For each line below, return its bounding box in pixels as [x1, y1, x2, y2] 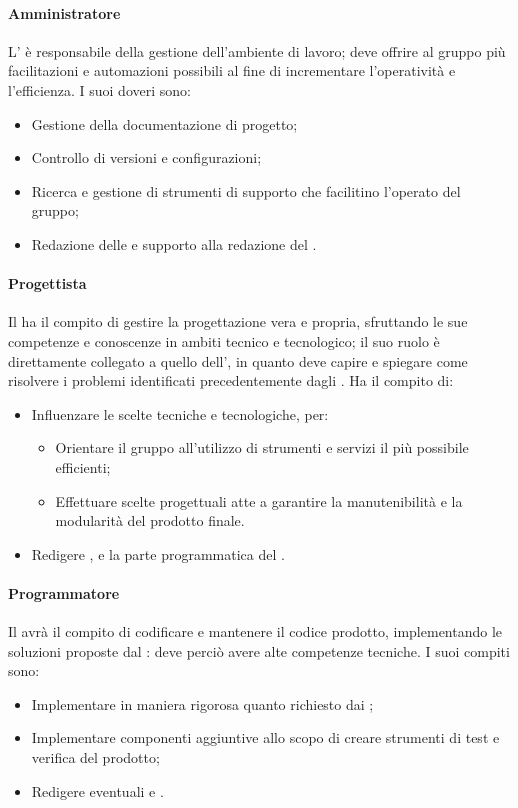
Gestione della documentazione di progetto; [31, 113, 298, 134]
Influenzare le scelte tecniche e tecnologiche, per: [31, 403, 329, 424]
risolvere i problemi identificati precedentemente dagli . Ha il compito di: [8, 370, 454, 391]
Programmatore [8, 582, 120, 603]
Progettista [8, 273, 87, 294]
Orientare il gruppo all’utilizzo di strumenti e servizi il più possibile [55, 437, 469, 458]
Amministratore [8, 2, 121, 23]
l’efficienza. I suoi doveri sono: [8, 79, 191, 100]
